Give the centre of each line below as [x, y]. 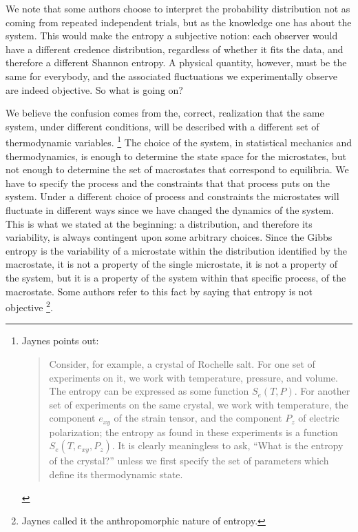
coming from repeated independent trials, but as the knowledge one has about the [179, 22]
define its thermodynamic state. [116, 474]
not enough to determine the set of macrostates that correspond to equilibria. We [177, 169]
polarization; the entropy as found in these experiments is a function [193, 432]
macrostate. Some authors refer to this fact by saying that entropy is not [159, 291]
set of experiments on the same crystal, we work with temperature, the [199, 404]
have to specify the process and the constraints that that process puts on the [168, 183]
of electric [319, 418]
